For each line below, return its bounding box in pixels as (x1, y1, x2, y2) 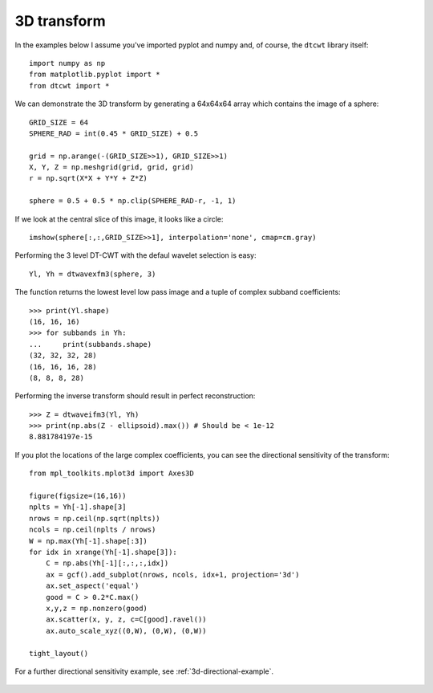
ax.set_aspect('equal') (45, 581, 140, 590)
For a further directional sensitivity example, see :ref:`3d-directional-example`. (14, 667, 274, 676)
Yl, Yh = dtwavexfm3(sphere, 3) (29, 269, 156, 279)
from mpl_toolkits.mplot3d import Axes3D (29, 469, 194, 478)
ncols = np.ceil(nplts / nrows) (29, 525, 156, 534)
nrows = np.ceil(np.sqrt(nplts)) (29, 514, 160, 523)
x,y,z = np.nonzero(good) (45, 603, 148, 613)
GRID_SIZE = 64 (29, 117, 89, 127)
